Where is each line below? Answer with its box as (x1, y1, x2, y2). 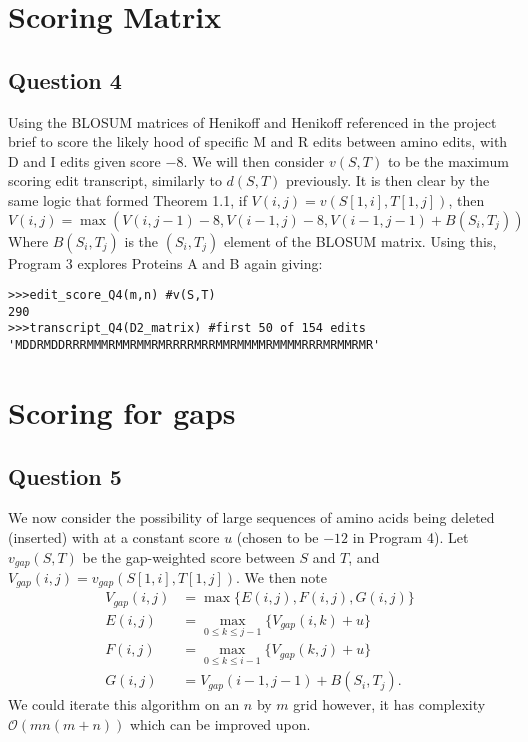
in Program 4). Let (352, 526, 469, 547)
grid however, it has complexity (293, 694, 486, 715)
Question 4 (8, 64, 122, 95)
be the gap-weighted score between (82, 546, 295, 567)
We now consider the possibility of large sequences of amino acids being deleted (8, 507, 495, 528)
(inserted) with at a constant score (8, 526, 220, 547)
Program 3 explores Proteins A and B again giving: (8, 252, 323, 273)
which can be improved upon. (129, 714, 311, 735)
